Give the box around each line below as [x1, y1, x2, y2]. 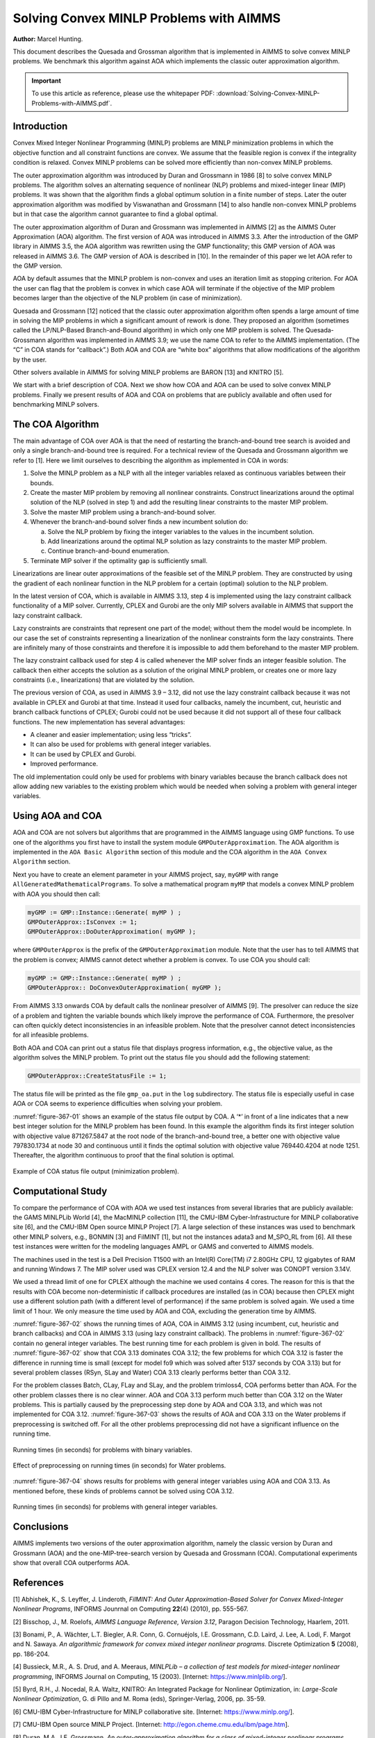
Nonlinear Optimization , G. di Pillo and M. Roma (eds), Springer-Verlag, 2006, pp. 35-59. [12, 1695, 267, 1703]
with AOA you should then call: [12, 890, 101, 898]
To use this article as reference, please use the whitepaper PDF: [31, 89, 215, 97]
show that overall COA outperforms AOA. [12, 1558, 131, 1567]
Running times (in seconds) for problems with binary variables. [12, 1445, 192, 1454]
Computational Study [12, 1185, 108, 1197]
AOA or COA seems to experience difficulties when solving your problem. [12, 1099, 223, 1108]
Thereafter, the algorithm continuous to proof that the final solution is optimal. [12, 1151, 235, 1160]
